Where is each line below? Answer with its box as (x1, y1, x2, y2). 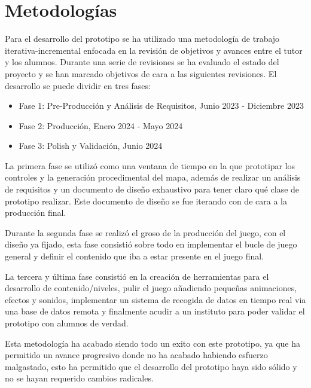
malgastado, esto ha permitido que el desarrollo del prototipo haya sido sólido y (5, 360, 297, 372)
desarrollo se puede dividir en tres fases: (5, 79, 151, 91)
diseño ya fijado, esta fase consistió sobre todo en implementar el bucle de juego (5, 238, 297, 250)
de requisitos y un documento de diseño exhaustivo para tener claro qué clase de (5, 183, 300, 195)
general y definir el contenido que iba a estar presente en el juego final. (5, 250, 264, 262)
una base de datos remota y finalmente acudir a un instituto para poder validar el (5, 305, 305, 317)
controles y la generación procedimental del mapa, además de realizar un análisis (5, 171, 301, 184)
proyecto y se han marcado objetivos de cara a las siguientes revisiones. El (5, 67, 277, 80)
